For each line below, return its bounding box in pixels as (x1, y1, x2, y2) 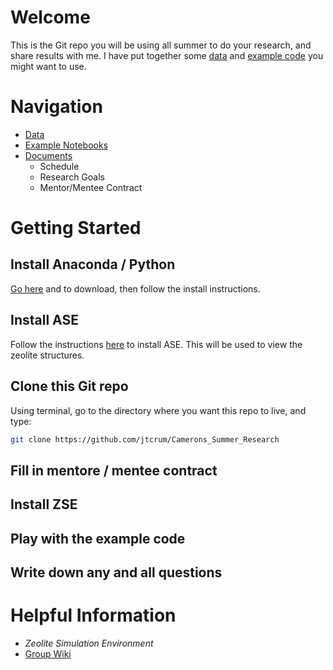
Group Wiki (24, 647, 72, 660)
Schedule (39, 160, 80, 172)
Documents (24, 149, 73, 161)
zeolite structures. (10, 349, 85, 361)
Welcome (10, 6, 91, 29)
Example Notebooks (24, 139, 109, 151)
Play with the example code (10, 530, 186, 547)
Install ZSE (10, 496, 78, 513)
